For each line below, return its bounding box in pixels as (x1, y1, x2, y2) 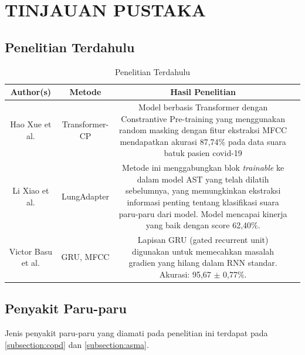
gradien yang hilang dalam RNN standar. (128, 256, 277, 269)
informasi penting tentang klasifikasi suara (127, 196, 279, 208)
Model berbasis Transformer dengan (138, 101, 268, 113)
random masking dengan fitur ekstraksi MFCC (119, 124, 287, 136)
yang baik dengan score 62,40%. (145, 219, 260, 231)
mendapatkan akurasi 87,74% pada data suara (120, 135, 286, 147)
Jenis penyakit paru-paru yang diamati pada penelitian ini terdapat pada (5, 327, 268, 339)
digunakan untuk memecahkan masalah (132, 245, 274, 257)
